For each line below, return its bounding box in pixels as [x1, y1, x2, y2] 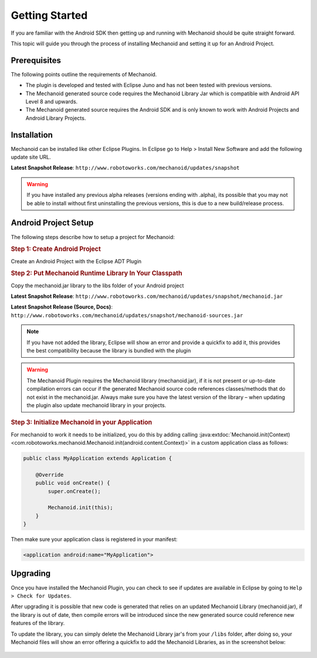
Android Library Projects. [25, 115, 86, 122]
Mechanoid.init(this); [48, 504, 114, 511]
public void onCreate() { [35, 479, 110, 486]
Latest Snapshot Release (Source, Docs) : [11, 303, 113, 311]
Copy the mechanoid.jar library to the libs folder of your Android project [11, 282, 184, 289]
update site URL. [11, 153, 51, 161]
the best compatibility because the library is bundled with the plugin [26, 347, 191, 354]
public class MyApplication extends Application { [23, 455, 173, 461]
